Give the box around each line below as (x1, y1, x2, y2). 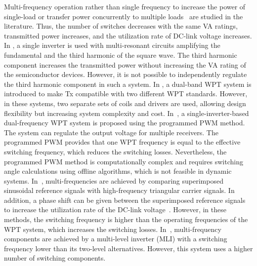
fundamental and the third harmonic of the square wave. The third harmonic (4, 49, 237, 60)
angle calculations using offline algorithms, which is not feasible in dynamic (4, 166, 232, 176)
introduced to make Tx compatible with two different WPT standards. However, (4, 88, 248, 99)
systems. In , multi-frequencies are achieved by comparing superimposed (4, 175, 223, 186)
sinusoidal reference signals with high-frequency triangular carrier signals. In (4, 185, 235, 195)
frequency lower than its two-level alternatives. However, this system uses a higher (4, 243, 253, 253)
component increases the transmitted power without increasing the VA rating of (4, 59, 246, 70)
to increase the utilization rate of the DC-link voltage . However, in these (4, 204, 226, 215)
